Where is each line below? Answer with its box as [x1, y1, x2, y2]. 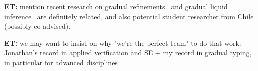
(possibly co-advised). [4, 21, 71, 31]
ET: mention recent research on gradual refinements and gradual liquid [4, 1, 228, 11]
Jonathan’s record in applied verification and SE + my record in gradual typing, [4, 47, 252, 58]
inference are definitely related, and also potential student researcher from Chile [4, 11, 254, 21]
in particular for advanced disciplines [4, 57, 118, 67]
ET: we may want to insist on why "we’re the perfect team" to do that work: [4, 37, 241, 48]
